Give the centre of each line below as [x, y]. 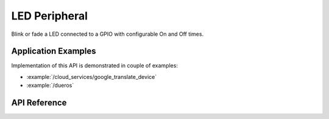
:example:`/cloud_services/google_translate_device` [92, 76]
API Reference [39, 103]
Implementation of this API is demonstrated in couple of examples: [94, 66]
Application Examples [54, 51]
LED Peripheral [50, 16]
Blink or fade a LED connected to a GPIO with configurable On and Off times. [108, 34]
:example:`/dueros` [50, 86]
